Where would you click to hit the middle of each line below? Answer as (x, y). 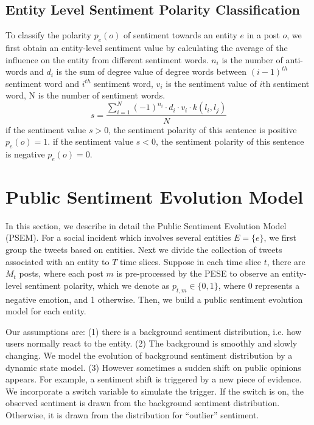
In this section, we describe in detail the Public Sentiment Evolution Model (146, 225)
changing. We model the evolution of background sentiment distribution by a (149, 355)
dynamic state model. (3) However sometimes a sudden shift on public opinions (153, 367)
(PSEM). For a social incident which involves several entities (118, 237)
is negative (25, 154)
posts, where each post (61, 273)
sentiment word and (43, 83)
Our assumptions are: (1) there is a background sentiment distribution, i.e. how (154, 331)
